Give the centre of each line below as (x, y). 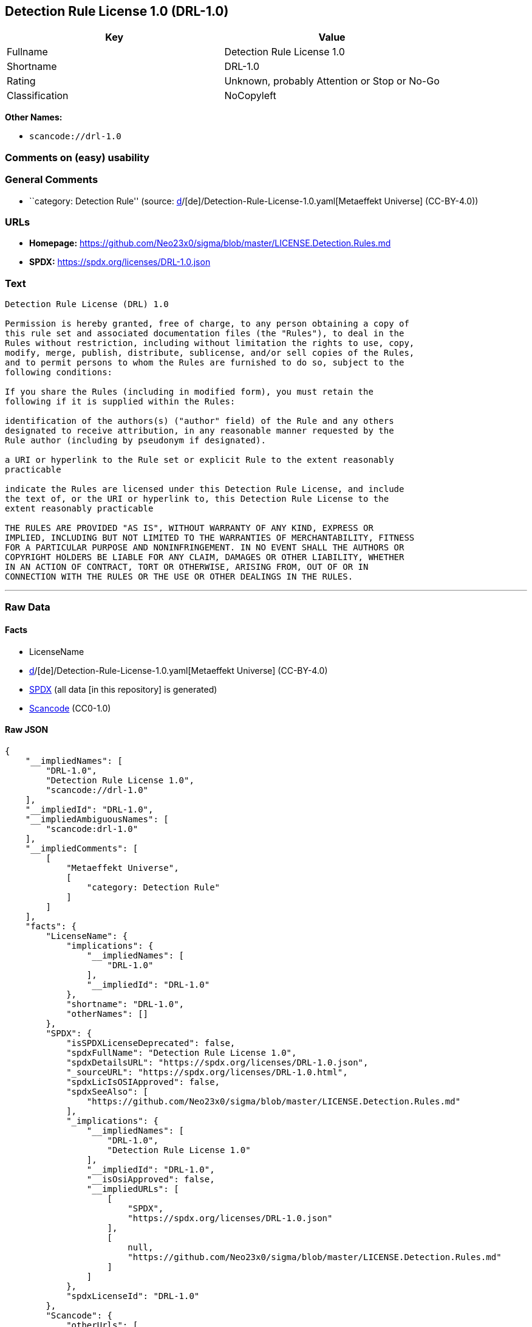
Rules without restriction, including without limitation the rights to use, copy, (210, 343)
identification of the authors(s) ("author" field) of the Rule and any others (199, 421)
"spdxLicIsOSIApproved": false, (143, 1082)
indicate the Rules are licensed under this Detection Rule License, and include (205, 489)
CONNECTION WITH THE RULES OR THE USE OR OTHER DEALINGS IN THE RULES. (179, 577)
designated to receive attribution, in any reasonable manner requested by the (199, 431)
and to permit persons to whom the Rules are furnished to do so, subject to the (205, 363)
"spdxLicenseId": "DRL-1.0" (133, 1296)
